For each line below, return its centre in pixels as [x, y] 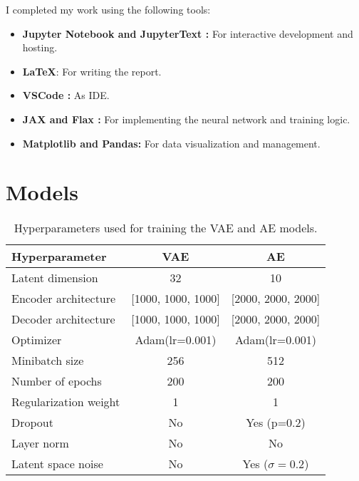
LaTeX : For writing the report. [92, 71]
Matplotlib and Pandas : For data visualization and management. [171, 143]
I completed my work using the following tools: [108, 9]
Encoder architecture [64, 299]
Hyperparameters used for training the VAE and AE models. [166, 228]
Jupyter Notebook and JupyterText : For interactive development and [188, 33]
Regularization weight [66, 402]
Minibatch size [48, 361]
